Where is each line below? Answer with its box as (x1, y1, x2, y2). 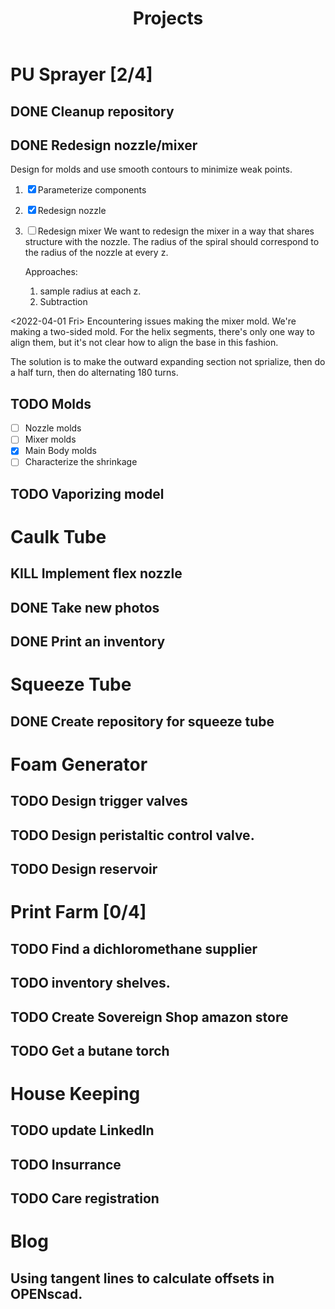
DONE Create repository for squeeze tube (10, 713, 275, 730)
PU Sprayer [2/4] (10, 63, 153, 86)
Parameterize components (37, 184, 147, 196)
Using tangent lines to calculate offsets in (10, 1270, 275, 1287)
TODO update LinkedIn (10, 1122, 155, 1139)
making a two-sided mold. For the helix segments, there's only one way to (10, 326, 315, 338)
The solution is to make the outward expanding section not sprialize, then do (10, 356, 326, 368)
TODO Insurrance (10, 1156, 122, 1173)
